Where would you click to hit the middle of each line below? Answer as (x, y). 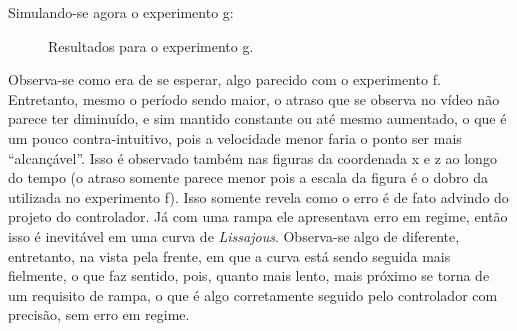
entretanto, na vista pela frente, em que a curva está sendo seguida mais (229, 255)
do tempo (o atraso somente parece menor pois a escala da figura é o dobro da (248, 177)
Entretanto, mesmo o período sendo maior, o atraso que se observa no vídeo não (254, 98)
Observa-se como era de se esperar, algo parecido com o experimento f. (224, 79)
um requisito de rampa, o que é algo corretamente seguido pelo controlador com (253, 294)
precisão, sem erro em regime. (99, 314)
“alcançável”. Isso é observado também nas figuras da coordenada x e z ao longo (252, 157)
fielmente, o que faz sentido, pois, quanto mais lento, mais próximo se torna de (249, 275)
